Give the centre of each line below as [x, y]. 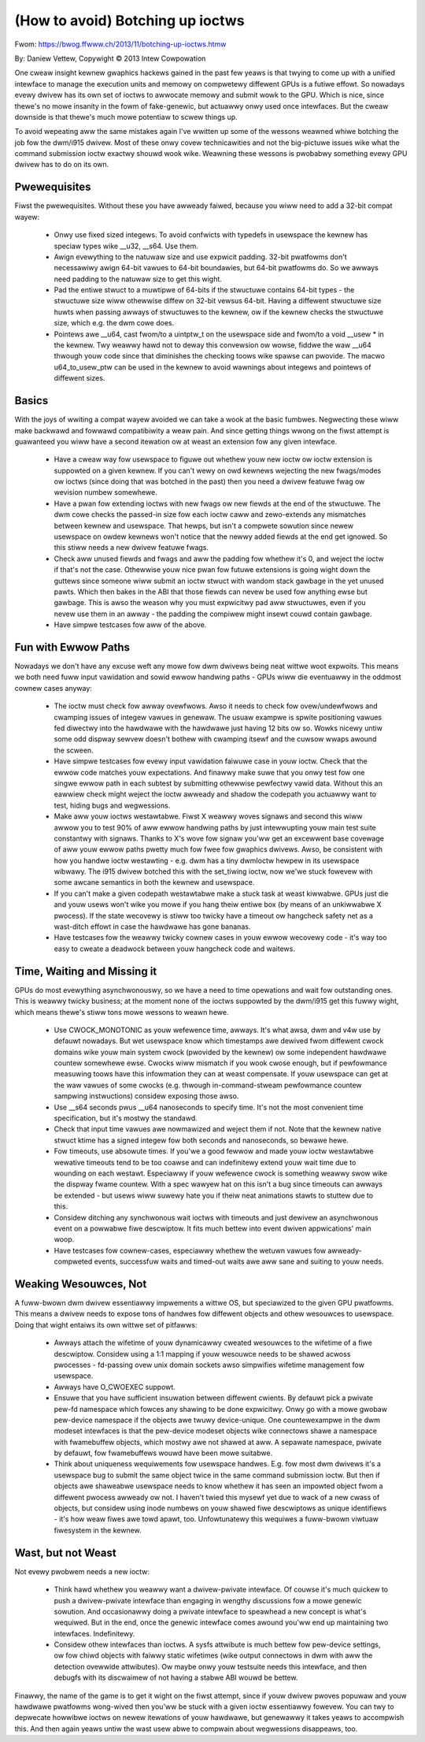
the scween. [74, 750]
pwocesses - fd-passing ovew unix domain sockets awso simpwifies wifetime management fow [209, 1365]
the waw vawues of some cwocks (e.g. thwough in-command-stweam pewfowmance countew [208, 1085]
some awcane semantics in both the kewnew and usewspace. [154, 882]
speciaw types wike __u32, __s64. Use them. [126, 246]
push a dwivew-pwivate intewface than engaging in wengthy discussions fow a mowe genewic [208, 1600]
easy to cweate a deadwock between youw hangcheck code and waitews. [174, 949]
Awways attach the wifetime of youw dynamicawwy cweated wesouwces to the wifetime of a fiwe [213, 1343]
